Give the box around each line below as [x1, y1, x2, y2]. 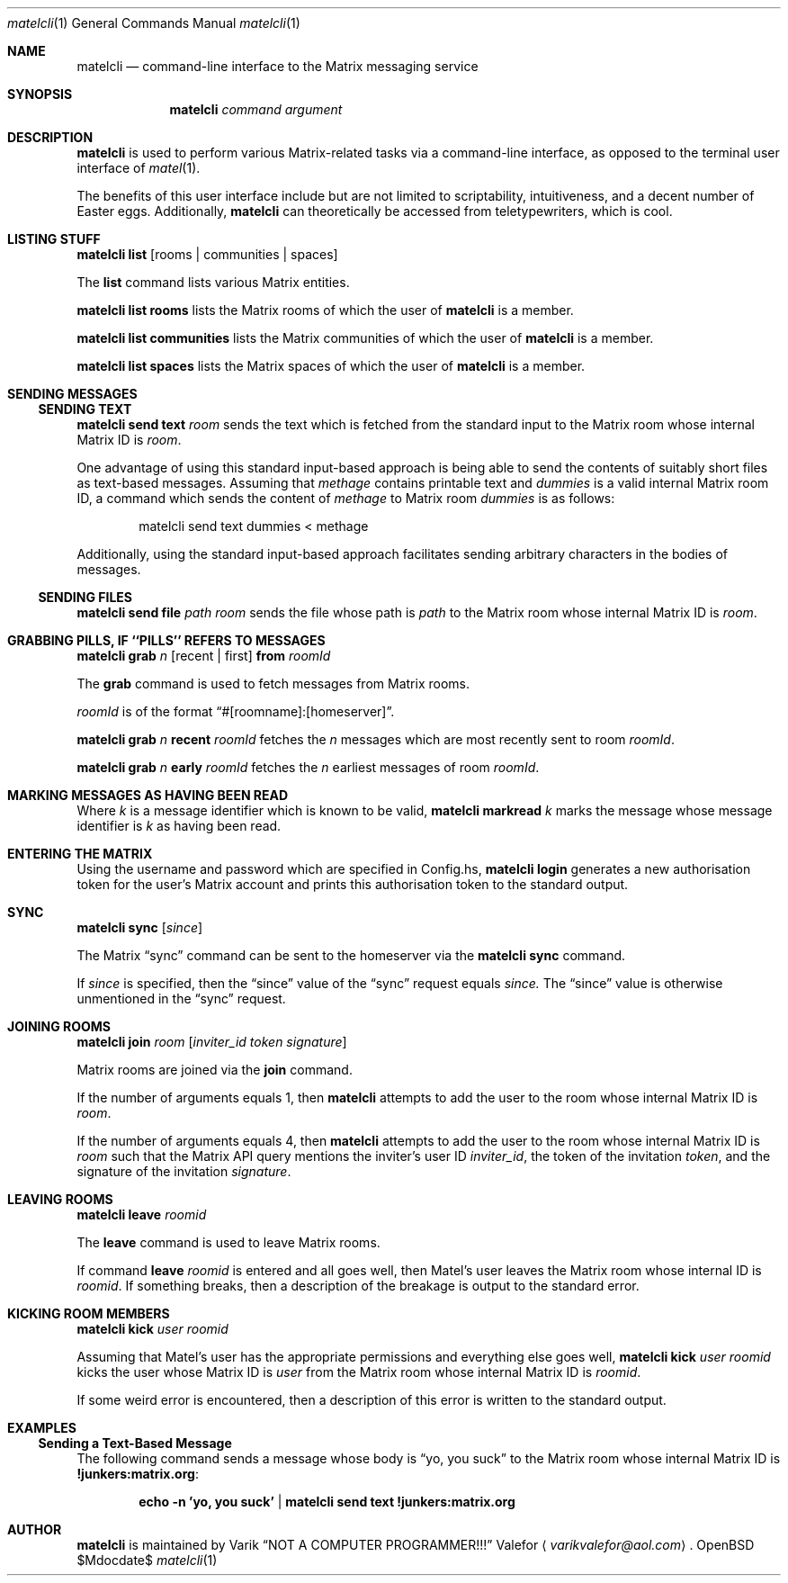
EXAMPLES [7, 1420, 76, 1435]
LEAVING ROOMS [7, 1192, 113, 1207]
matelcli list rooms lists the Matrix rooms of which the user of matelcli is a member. [76, 302, 574, 318]
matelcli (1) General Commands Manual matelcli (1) [7, 15, 300, 31]
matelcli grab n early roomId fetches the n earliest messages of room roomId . [76, 760, 540, 775]
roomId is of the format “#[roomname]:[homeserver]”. [76, 704, 395, 719]
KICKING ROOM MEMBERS [7, 1306, 170, 1321]
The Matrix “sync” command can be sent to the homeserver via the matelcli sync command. [76, 948, 626, 963]
